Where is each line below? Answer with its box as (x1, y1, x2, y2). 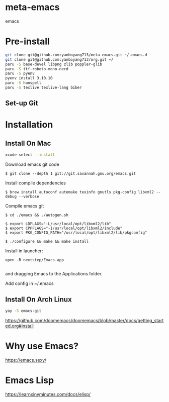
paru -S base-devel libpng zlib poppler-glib (5, 62, 102, 67)
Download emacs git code (5, 161, 59, 167)
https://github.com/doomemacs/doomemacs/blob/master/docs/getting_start (5, 317, 164, 323)
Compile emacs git (5, 203, 44, 209)
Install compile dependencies (5, 180, 66, 186)
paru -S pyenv (5, 71, 35, 76)
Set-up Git (5, 99, 38, 108)
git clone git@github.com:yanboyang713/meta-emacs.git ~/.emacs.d (5, 52, 147, 57)
